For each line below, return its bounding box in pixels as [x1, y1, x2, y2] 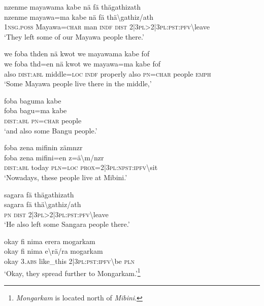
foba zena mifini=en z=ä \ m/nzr [4, 152, 104, 162]
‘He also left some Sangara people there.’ [4, 219, 130, 229]
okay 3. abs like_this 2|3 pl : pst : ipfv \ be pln [4, 256, 135, 266]
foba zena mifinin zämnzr [4, 142, 83, 153]
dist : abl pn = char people [4, 115, 82, 125]
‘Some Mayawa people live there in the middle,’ [4, 78, 152, 89]
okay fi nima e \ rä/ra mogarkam [4, 246, 103, 256]
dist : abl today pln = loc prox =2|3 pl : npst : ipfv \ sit [4, 162, 158, 173]
